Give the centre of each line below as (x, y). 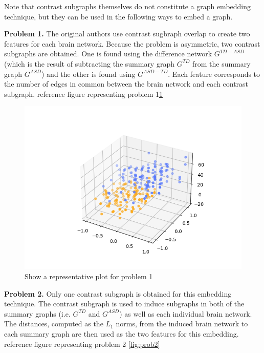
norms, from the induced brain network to (182, 324)
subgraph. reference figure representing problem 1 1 (84, 94)
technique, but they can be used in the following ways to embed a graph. (118, 16)
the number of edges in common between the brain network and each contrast (126, 84)
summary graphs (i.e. (37, 313)
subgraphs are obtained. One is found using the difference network (108, 54)
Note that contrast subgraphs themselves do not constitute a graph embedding (128, 6)
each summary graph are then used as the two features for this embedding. (122, 333)
